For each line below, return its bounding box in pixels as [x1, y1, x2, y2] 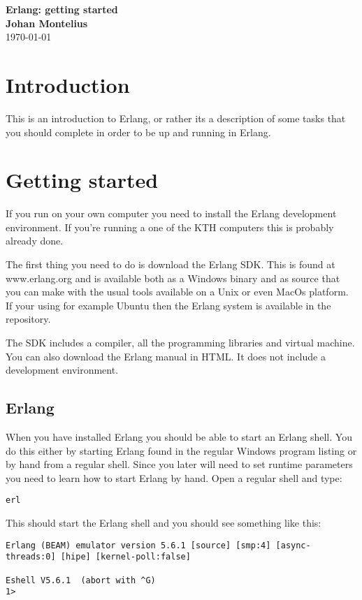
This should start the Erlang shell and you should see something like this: [6, 515, 321, 529]
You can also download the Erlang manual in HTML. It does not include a [6, 349, 326, 363]
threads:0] [6, 552, 56, 562]
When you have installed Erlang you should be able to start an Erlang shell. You [6, 429, 352, 444]
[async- [275, 540, 311, 550]
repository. [6, 312, 51, 326]
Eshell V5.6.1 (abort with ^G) [6, 575, 156, 585]
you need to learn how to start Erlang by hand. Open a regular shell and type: [6, 470, 342, 485]
